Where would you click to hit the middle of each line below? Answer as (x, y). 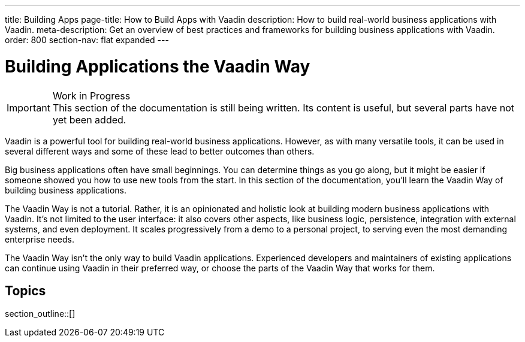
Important (28, 108)
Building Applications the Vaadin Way (158, 66)
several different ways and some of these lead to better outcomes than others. (160, 151)
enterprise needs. (40, 239)
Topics (25, 290)
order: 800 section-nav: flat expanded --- (87, 40)
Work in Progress (91, 96)
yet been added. (89, 119)
